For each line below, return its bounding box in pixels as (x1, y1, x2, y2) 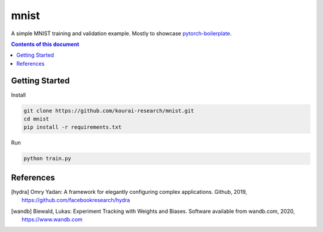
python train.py (23, 155, 72, 162)
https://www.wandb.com (22, 216, 83, 223)
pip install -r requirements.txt (23, 124, 122, 131)
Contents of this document (11, 41, 80, 48)
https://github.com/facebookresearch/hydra (22, 197, 130, 204)
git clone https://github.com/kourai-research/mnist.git (23, 107, 194, 114)
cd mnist (23, 116, 50, 122)
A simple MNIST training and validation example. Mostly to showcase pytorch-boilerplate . (11, 30, 232, 37)
